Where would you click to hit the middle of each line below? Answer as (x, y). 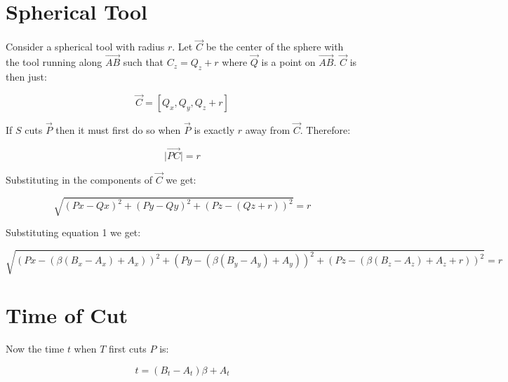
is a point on (288, 62)
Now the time (35, 349)
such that (143, 62)
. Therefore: (325, 129)
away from (268, 129)
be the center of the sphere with (275, 47)
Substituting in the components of (79, 180)
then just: (26, 76)
